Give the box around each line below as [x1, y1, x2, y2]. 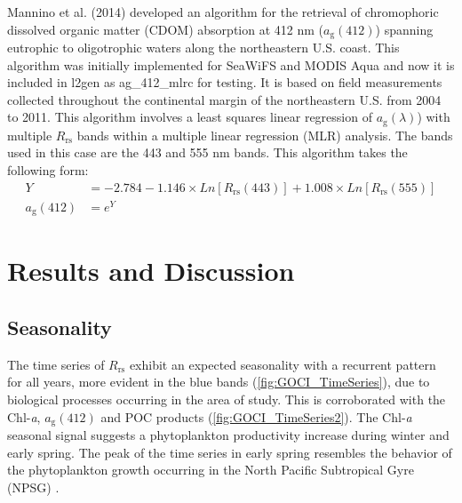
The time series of [7, 355, 105, 373]
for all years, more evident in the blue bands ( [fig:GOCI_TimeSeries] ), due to [7, 372, 430, 391]
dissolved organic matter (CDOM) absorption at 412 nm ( [7, 20, 323, 38]
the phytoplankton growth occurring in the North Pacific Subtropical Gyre [7, 460, 414, 479]
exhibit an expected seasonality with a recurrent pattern [129, 355, 436, 373]
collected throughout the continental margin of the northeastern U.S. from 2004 [7, 90, 442, 108]
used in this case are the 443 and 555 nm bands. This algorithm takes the [7, 143, 408, 162]
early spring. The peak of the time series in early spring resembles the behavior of [7, 443, 452, 461]
